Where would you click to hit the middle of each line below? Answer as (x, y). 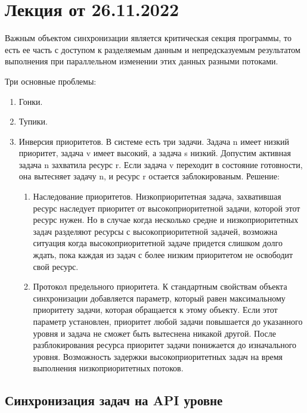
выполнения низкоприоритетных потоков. (108, 368)
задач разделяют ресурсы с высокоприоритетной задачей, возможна (155, 231)
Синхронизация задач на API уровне (114, 400)
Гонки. (31, 101)
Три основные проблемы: (51, 81)
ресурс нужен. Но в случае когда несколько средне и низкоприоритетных (166, 220)
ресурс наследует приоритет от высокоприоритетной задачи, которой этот (167, 208)
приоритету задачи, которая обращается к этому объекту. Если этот (155, 310)
